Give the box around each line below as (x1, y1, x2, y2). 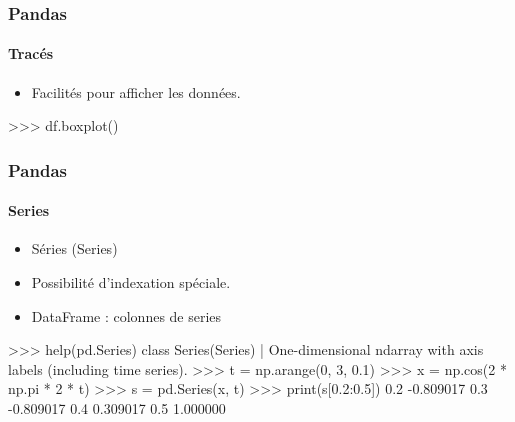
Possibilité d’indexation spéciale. (31, 272, 231, 293)
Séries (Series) (31, 238, 118, 259)
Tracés (8, 43, 54, 64)
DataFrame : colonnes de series (31, 305, 222, 326)
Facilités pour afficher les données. (31, 81, 241, 102)
